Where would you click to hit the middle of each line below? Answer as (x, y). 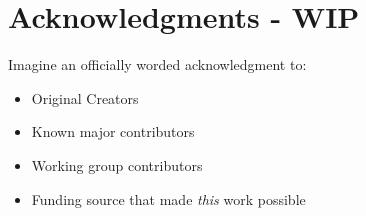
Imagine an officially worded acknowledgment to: (157, 64)
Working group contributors (117, 164)
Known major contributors (113, 131)
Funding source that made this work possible (168, 198)
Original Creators (85, 97)
